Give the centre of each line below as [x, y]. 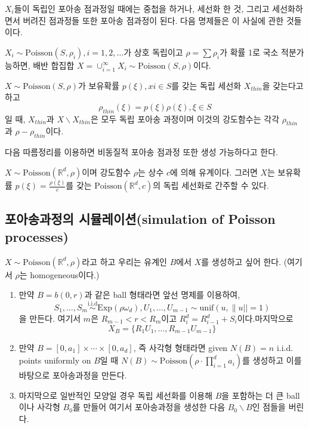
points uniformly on [55, 360]
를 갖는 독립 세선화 [206, 85]
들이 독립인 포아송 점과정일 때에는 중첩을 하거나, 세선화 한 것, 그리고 [142, 8]
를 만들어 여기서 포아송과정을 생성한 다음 [149, 407]
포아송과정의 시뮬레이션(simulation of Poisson [140, 219]
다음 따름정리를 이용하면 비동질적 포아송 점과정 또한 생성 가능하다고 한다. [142, 152]
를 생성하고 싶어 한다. [241, 261]
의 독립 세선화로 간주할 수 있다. [211, 185]
